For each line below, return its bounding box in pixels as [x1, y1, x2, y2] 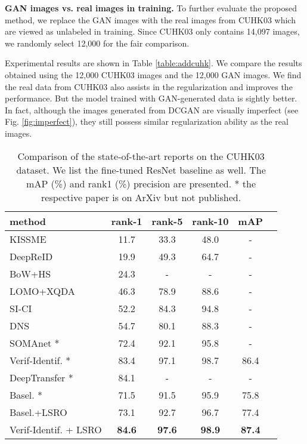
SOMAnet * [10, 335, 60, 350]
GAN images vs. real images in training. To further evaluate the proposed [5, 2, 297, 14]
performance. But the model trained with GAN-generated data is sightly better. [5, 92, 297, 104]
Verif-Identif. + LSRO [10, 422, 102, 436]
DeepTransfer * [10, 370, 73, 384]
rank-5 [151, 214, 183, 228]
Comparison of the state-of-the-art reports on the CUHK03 [17, 149, 265, 163]
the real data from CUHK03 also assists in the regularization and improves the [5, 80, 293, 92]
